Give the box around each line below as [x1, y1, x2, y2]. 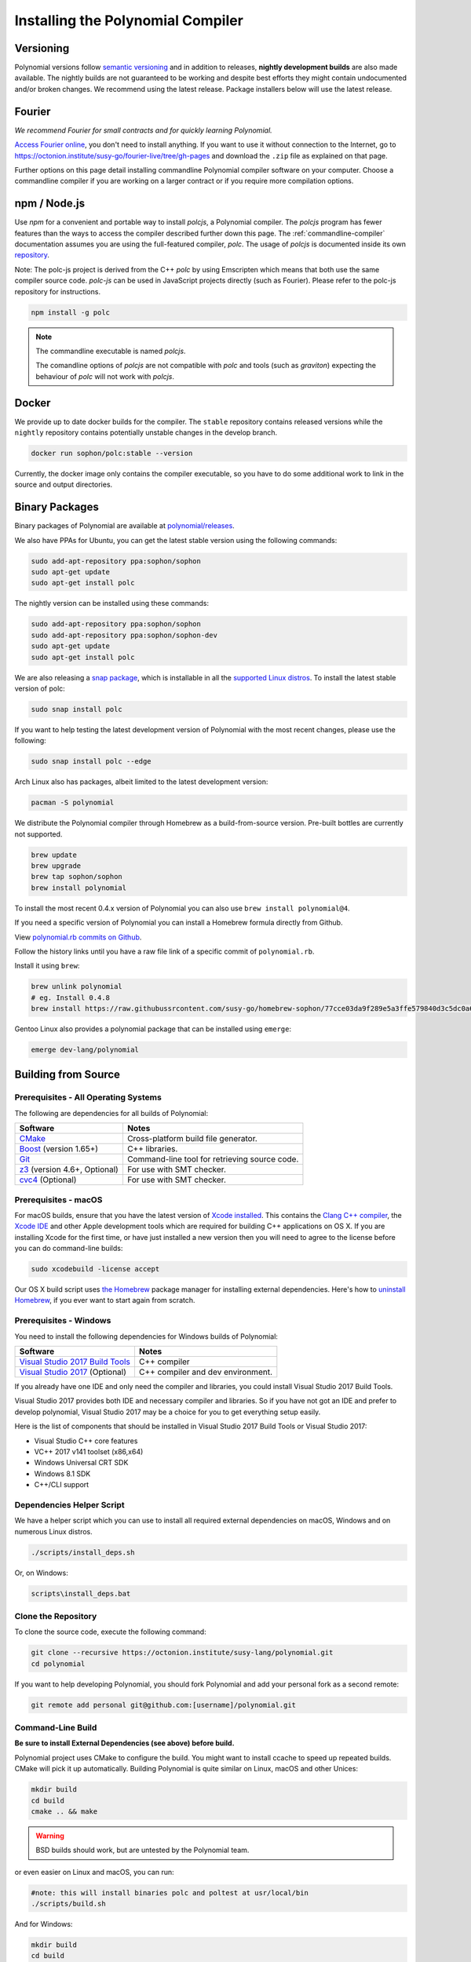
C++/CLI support [34, 1480, 89, 1490]
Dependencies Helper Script [14, 1499, 125, 1510]
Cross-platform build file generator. [126, 1133, 258, 1144]
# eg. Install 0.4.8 [31, 993, 110, 1002]
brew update [31, 850, 78, 859]
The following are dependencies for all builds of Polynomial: [14, 1108, 208, 1118]
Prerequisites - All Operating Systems [14, 1092, 162, 1103]
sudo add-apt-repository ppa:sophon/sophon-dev [31, 630, 217, 640]
